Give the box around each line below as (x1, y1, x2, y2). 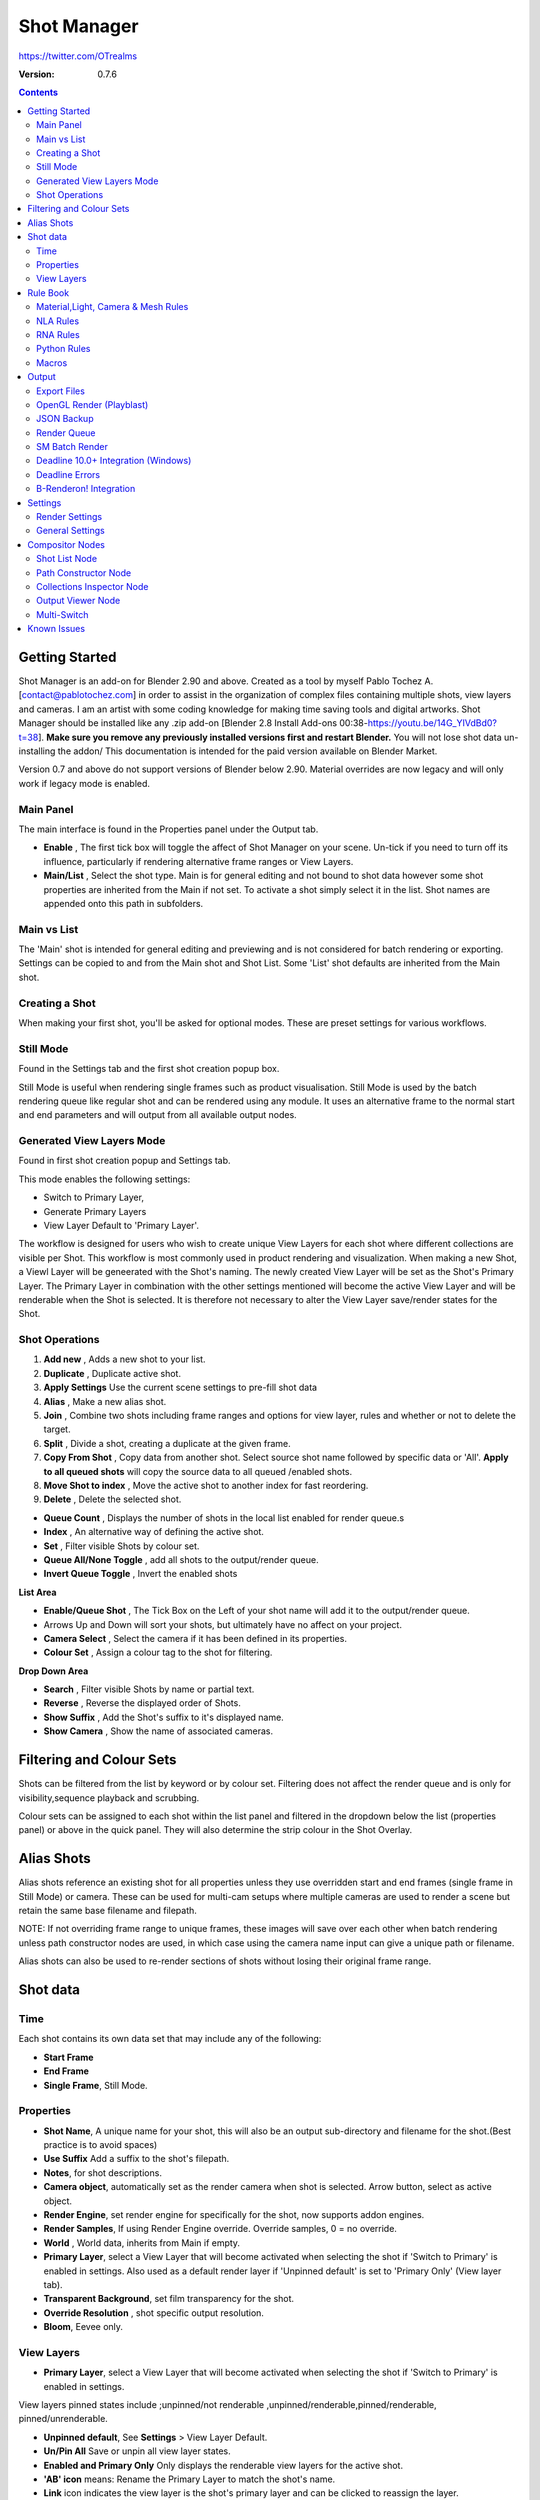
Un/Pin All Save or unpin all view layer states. (43, 2445, 232, 2457)
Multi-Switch (36, 608, 89, 620)
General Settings (36, 525, 105, 537)
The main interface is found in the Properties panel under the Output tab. (18, 823, 319, 835)
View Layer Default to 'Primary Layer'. (43, 1219, 200, 1231)
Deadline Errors (36, 468, 100, 480)
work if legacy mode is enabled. (18, 777, 150, 789)
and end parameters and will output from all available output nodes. (18, 1109, 297, 1121)
